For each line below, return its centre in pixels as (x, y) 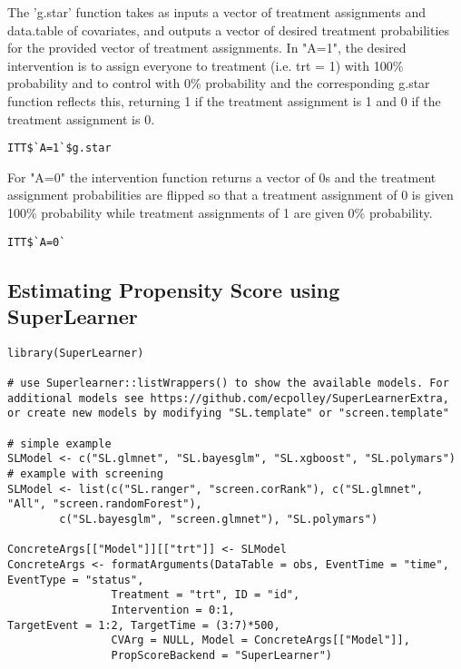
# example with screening (85, 474)
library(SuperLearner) (76, 353)
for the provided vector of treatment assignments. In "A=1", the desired (207, 48)
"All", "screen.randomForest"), (105, 504)
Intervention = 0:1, (173, 610)
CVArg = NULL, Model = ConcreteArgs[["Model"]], (260, 640)
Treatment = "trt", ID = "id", (206, 595)
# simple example (59, 443)
